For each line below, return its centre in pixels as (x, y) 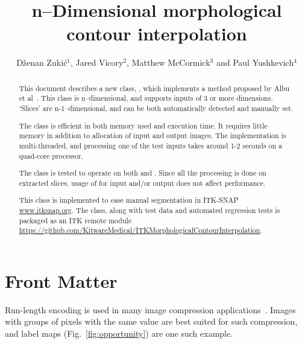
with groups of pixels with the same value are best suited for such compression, (151, 321)
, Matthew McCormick (168, 62)
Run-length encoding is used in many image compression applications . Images (150, 309)
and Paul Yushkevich (255, 62)
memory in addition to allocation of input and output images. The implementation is (153, 135)
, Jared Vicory (97, 62)
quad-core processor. (51, 155)
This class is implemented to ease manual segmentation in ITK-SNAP (129, 200)
